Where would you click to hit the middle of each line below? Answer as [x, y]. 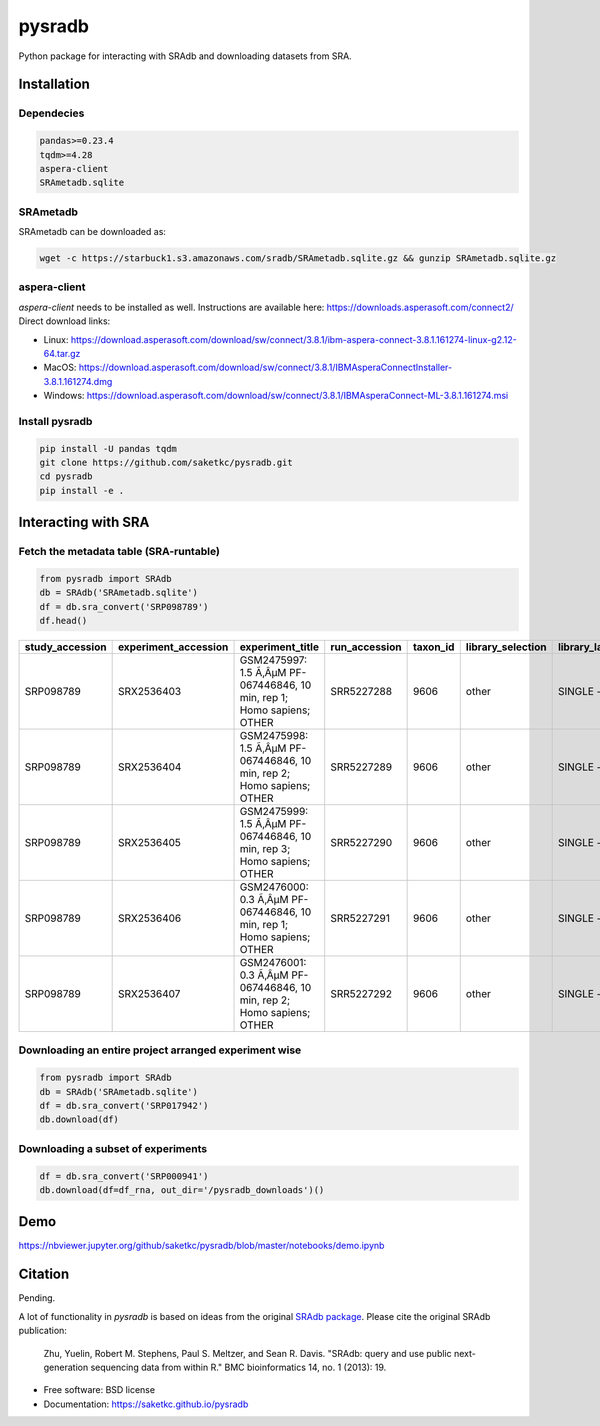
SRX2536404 [149, 767]
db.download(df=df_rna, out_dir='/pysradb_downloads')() [182, 1189]
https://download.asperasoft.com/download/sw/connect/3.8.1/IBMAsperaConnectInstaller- [265, 367]
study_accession [65, 647]
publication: [42, 1331]
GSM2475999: [274, 812]
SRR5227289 [361, 767]
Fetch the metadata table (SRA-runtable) [119, 552]
